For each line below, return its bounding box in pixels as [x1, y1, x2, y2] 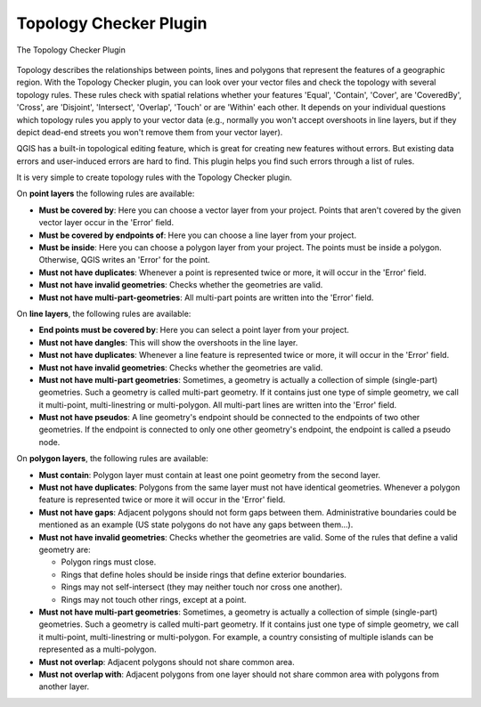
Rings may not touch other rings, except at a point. [61, 594, 247, 605]
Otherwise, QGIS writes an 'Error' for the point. [38, 255, 211, 265]
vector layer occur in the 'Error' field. [38, 217, 174, 228]
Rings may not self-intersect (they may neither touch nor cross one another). [61, 581, 343, 592]
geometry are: [38, 544, 91, 555]
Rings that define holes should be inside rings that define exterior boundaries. [61, 569, 347, 580]
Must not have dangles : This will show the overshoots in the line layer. [38, 337, 298, 347]
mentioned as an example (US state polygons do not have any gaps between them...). [38, 519, 354, 530]
